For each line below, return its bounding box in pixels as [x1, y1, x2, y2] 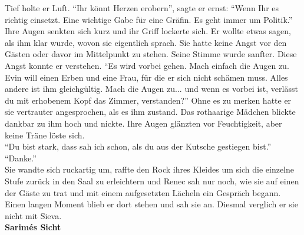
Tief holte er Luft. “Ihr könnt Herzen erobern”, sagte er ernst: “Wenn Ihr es [5, 2, 279, 14]
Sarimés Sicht [5, 221, 61, 233]
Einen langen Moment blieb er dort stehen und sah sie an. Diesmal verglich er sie [5, 198, 298, 210]
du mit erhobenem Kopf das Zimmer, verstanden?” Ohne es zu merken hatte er [5, 94, 292, 106]
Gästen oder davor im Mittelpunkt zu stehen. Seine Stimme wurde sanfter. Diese [5, 48, 297, 60]
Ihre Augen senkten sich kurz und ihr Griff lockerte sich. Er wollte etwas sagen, [5, 25, 291, 37]
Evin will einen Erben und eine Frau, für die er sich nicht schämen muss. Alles [5, 71, 288, 83]
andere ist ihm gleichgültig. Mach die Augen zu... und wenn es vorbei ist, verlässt [5, 82, 298, 95]
